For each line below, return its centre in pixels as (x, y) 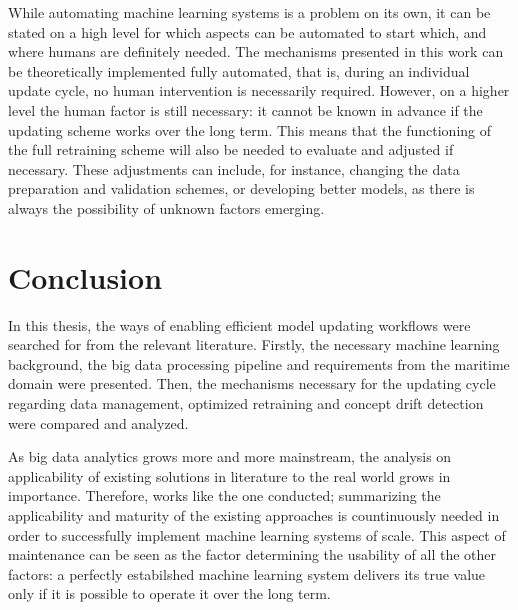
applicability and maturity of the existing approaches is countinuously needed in (254, 515)
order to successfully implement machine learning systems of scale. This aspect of (257, 534)
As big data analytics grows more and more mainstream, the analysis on (230, 456)
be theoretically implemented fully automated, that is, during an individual (239, 70)
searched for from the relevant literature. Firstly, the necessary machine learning (254, 344)
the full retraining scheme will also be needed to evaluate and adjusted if (231, 149)
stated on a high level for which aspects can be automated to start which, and (247, 31)
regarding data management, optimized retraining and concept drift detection (246, 403)
